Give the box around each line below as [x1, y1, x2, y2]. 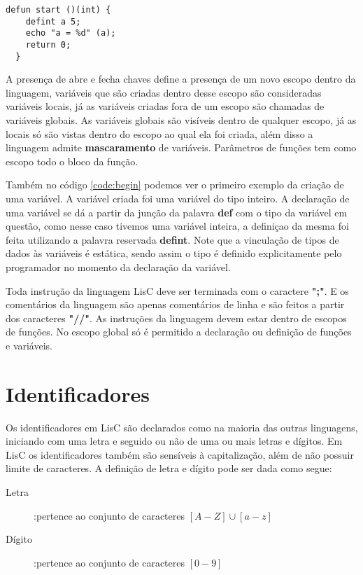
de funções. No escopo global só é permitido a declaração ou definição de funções [6, 324, 352, 339]
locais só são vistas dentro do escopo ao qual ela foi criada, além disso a [6, 126, 313, 141]
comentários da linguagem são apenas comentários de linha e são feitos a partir [6, 297, 345, 312]
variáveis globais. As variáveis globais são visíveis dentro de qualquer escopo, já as [6, 113, 357, 127]
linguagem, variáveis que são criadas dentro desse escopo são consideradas [6, 85, 322, 99]
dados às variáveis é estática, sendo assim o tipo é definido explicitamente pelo [6, 246, 342, 261]
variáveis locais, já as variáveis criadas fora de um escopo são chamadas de [6, 99, 325, 113]
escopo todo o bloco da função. [6, 153, 138, 168]
